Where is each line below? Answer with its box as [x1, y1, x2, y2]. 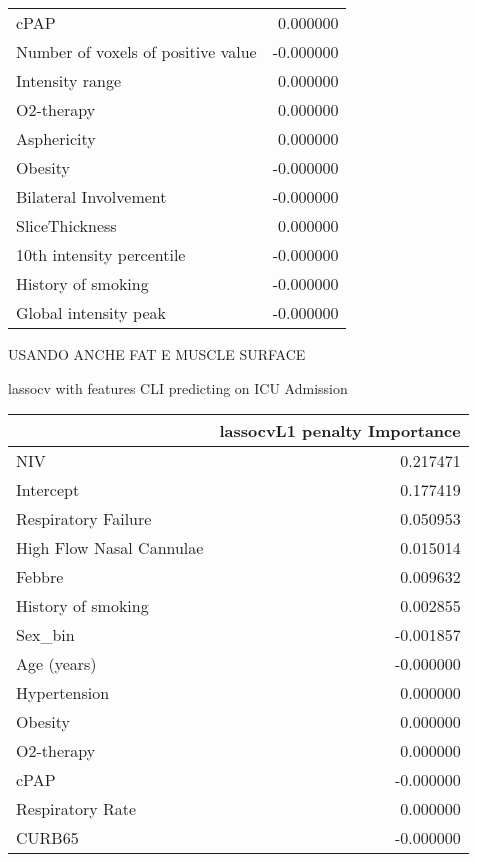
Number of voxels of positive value [16, 40, 257, 63]
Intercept [16, 478, 80, 502]
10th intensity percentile [16, 243, 186, 266]
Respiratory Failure [16, 507, 152, 531]
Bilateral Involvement [16, 185, 167, 208]
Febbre [16, 565, 64, 589]
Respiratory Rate [16, 797, 137, 821]
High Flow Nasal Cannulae [16, 536, 204, 560]
